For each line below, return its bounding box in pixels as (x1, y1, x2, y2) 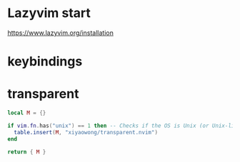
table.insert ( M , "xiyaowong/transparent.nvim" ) (14, 129, 159, 136)
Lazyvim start (7, 5, 91, 21)
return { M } (7, 148, 46, 156)
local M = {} (7, 109, 46, 117)
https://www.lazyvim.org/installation (7, 28, 114, 37)
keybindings (7, 53, 83, 70)
